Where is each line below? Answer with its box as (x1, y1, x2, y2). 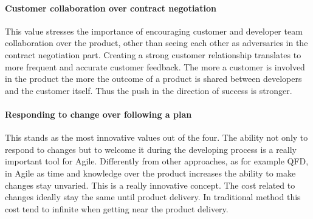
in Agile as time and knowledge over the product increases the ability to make (5, 166, 296, 179)
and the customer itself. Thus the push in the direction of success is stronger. (5, 84, 292, 96)
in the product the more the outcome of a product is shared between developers (5, 72, 302, 85)
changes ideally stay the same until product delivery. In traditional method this (5, 190, 301, 203)
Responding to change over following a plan (5, 107, 192, 120)
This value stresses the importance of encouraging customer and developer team (5, 24, 303, 37)
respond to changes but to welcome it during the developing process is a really (5, 143, 297, 155)
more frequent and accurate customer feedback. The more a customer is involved (5, 60, 305, 73)
